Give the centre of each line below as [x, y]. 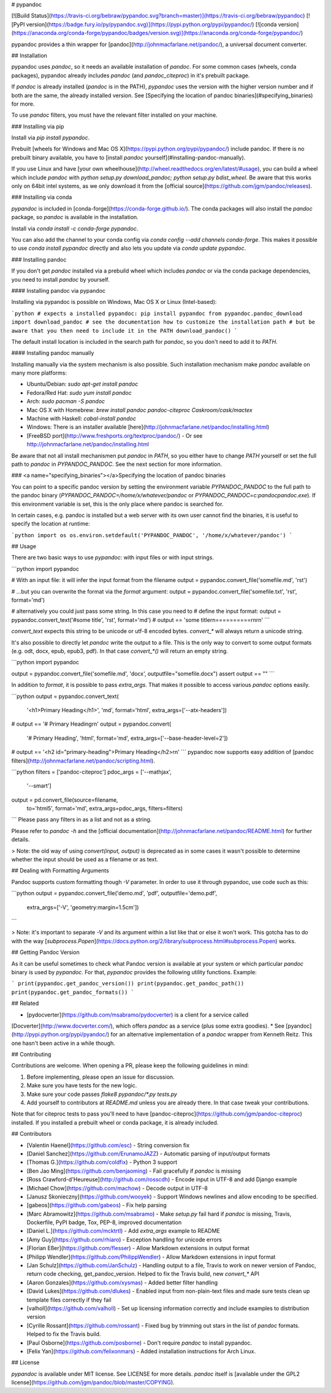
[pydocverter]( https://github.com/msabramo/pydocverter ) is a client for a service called [137, 1015]
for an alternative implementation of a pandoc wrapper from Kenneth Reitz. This [211, 1034]
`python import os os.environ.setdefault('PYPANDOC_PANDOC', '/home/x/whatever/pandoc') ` [152, 535]
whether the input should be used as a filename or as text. [85, 859]
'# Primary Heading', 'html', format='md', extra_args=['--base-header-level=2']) [127, 738]
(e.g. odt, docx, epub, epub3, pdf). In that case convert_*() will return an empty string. [120, 651]
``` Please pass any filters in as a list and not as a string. [82, 820]
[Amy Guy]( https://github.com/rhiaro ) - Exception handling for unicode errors [124, 1240]
